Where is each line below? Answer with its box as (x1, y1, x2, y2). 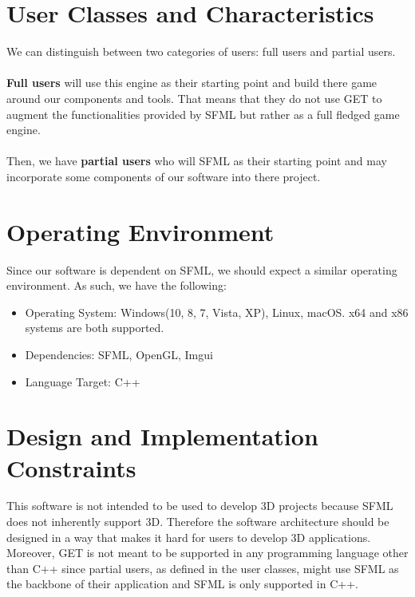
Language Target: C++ (25, 373, 140, 389)
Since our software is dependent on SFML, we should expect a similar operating (6, 261, 397, 278)
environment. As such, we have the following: (6, 277, 227, 294)
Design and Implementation (6, 420, 318, 453)
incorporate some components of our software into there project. (6, 168, 321, 184)
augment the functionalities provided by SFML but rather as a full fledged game (6, 105, 400, 122)
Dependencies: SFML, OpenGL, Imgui (25, 346, 213, 362)
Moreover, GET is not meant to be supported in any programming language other (6, 544, 409, 561)
